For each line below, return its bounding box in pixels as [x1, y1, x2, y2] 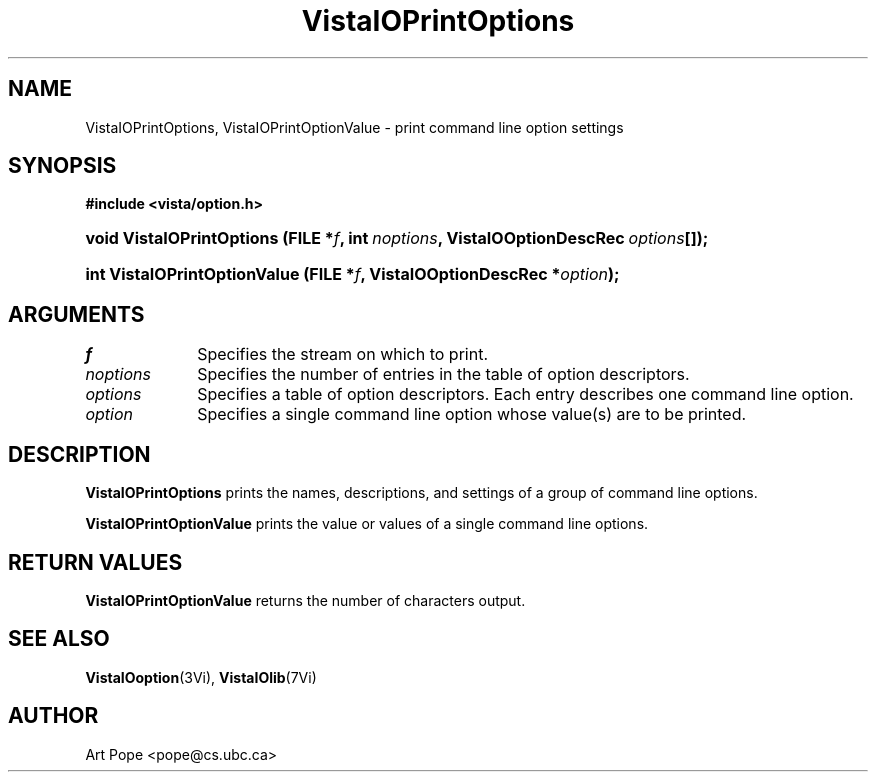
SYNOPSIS [8, 153, 117, 179]
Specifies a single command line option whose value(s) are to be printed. [197, 404, 747, 425]
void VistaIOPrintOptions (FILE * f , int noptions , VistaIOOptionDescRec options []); [85, 228, 709, 249]
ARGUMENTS [8, 301, 145, 327]
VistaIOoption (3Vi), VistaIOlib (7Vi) [85, 668, 317, 686]
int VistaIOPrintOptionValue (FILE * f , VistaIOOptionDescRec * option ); [85, 264, 620, 285]
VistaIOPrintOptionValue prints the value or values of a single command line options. [85, 515, 649, 533]
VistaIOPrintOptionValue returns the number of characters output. [85, 591, 526, 609]
